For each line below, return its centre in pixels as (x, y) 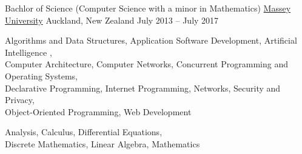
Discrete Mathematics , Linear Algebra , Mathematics (102, 143)
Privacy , (20, 100)
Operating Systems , (41, 75)
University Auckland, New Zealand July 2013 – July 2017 (112, 20)
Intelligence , (29, 52)
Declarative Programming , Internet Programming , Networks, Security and (143, 88)
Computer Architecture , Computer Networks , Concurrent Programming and (146, 64)
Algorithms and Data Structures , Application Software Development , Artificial (151, 40)
